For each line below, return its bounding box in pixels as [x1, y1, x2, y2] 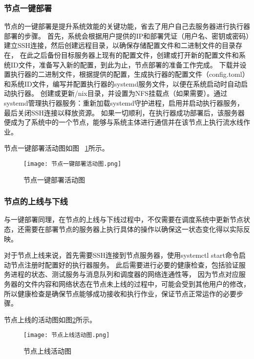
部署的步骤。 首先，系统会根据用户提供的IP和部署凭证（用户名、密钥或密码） [4, 30, 250, 41]
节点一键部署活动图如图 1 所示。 [4, 143, 109, 153]
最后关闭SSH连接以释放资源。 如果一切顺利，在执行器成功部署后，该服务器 [4, 107, 245, 117]
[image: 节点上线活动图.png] [23, 332, 110, 339]
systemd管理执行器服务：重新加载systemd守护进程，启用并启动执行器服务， [4, 97, 244, 108]
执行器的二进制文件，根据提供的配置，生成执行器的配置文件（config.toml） [10, 69, 249, 79]
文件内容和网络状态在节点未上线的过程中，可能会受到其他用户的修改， [24, 278, 250, 289]
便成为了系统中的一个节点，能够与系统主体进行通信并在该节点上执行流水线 [4, 117, 243, 127]
